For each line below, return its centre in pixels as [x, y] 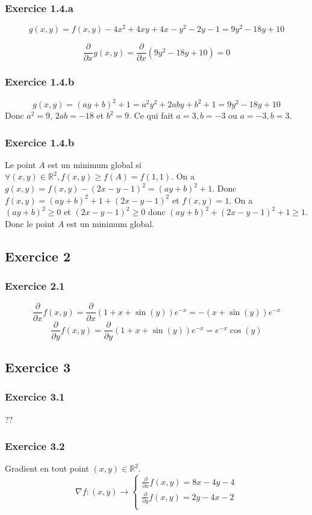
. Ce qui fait [151, 115]
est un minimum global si [95, 164]
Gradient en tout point [47, 468]
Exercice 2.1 [35, 286]
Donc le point [30, 223]
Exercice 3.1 [35, 397]
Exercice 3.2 [35, 446]
